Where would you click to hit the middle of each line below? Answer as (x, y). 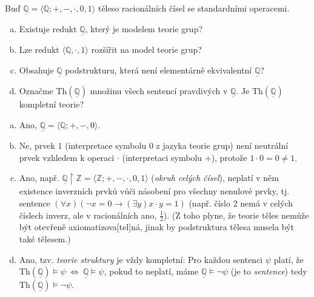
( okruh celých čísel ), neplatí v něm (215, 178)
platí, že (289, 259)
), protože (229, 157)
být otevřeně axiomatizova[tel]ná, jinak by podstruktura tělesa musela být (156, 227)
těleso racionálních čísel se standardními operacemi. (194, 8)
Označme (36, 91)
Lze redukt (39, 50)
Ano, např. (39, 178)
